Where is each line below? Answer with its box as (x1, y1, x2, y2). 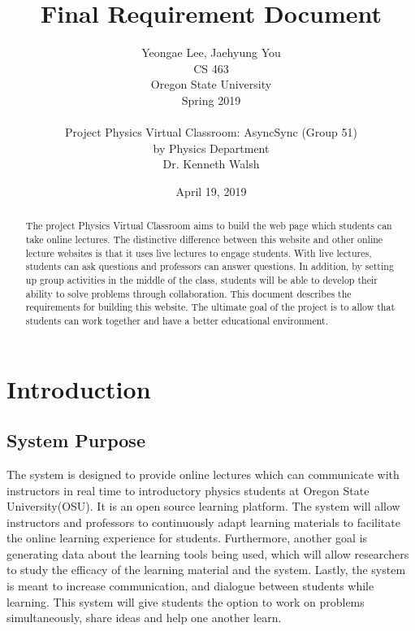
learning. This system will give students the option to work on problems (6, 593, 365, 610)
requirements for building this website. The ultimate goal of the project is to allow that (25, 300, 396, 314)
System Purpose (6, 428, 145, 453)
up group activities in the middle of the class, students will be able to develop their (25, 272, 378, 286)
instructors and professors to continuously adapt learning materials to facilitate (6, 513, 400, 530)
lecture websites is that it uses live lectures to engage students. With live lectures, (25, 246, 372, 259)
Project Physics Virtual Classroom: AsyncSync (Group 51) (65, 124, 357, 141)
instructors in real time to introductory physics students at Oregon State (6, 481, 370, 498)
